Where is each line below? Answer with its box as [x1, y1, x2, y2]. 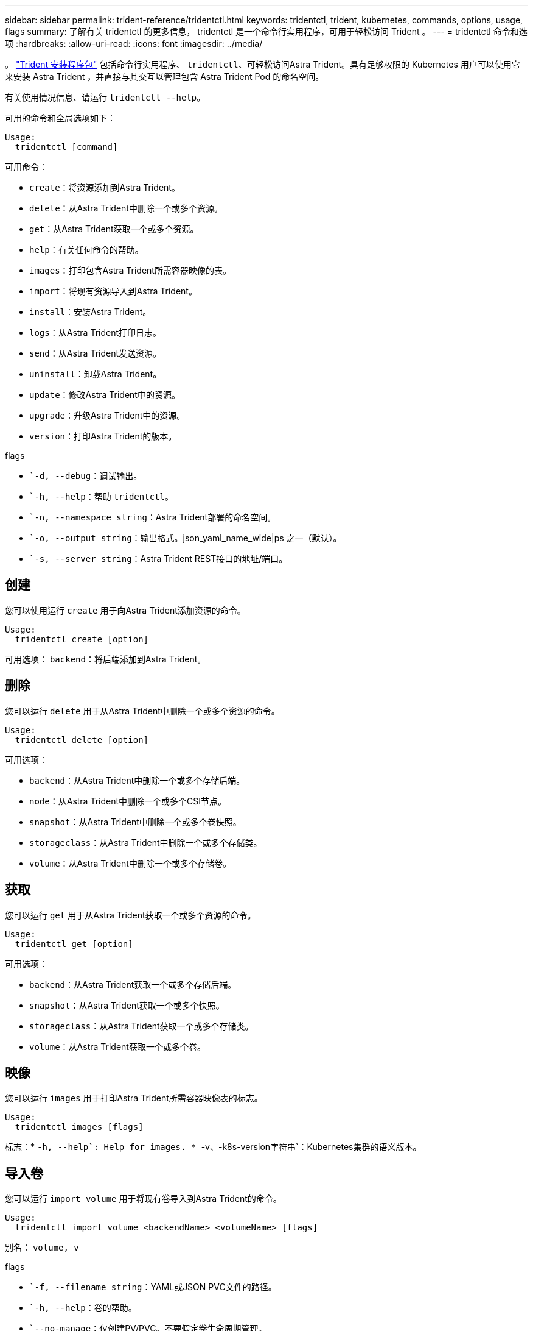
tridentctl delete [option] [15, 734, 149, 745]
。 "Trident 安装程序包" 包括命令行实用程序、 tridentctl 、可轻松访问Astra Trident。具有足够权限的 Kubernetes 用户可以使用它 [5, 59, 520, 69]
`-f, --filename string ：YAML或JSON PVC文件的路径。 [29, 1282, 277, 1293]
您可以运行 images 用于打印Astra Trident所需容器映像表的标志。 [5, 1093, 263, 1104]
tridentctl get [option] [15, 939, 133, 949]
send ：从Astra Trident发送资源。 [29, 348, 162, 358]
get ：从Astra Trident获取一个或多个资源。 [29, 224, 199, 234]
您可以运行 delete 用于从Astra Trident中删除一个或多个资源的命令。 [5, 705, 280, 716]
